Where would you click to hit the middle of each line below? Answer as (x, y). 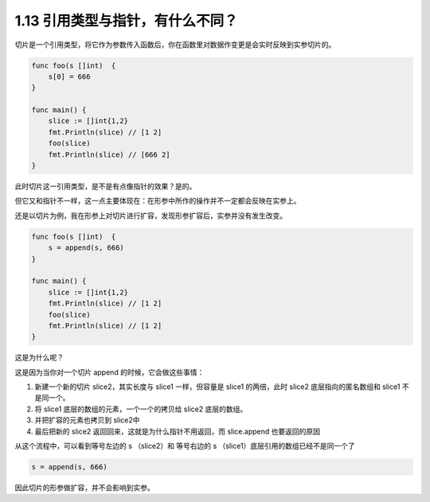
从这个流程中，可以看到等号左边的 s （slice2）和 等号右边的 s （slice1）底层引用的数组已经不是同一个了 (185, 446)
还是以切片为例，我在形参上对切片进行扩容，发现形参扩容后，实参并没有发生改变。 (150, 216)
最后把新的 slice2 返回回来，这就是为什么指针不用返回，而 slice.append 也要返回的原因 (177, 431)
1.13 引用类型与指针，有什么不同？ (126, 21)
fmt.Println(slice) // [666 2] (109, 154)
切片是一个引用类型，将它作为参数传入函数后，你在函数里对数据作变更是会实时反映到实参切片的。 (175, 45)
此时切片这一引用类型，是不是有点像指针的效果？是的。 (106, 186)
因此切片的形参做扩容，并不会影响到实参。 (84, 488)
